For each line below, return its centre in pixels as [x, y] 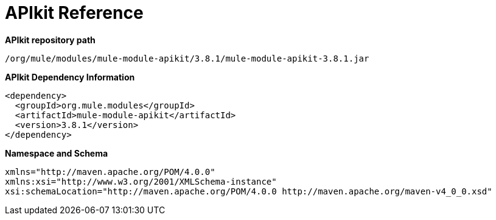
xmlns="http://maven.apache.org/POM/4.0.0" [110, 172]
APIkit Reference [74, 13]
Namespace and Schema [57, 153]
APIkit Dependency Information [70, 77]
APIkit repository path [50, 40]
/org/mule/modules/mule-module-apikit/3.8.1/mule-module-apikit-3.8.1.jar [187, 58]
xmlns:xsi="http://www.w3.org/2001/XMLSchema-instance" [141, 181]
